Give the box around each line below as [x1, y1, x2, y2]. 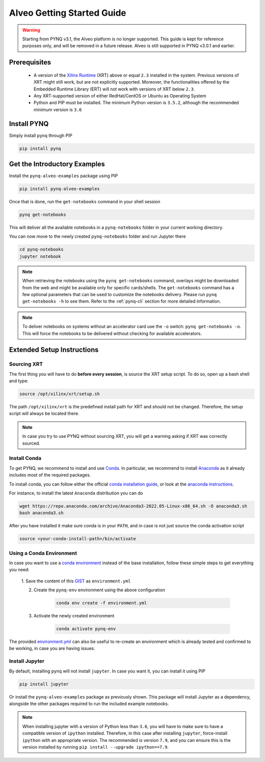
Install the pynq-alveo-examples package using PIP [9, 173, 118, 179]
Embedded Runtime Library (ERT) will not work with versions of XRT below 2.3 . [33, 86, 195, 92]
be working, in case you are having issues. [9, 645, 95, 651]
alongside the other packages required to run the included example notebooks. [9, 701, 169, 706]
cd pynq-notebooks [19, 246, 64, 252]
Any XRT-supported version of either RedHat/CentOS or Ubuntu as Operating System [33, 92, 206, 98]
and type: [9, 378, 29, 384]
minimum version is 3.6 [33, 106, 82, 113]
